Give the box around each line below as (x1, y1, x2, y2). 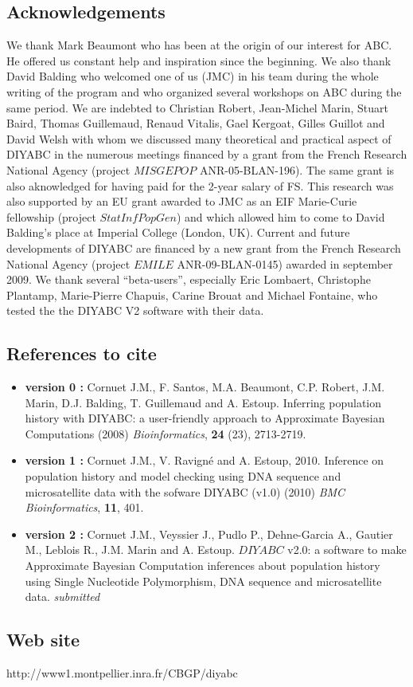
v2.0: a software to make (287, 541, 407, 558)
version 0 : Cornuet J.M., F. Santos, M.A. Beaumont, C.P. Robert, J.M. (25, 379, 385, 395)
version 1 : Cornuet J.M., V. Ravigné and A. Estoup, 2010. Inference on (25, 452, 384, 469)
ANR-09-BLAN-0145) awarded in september (177, 255, 393, 272)
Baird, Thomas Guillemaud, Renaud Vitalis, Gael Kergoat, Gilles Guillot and (6, 115, 385, 132)
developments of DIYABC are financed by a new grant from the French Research (6, 239, 401, 256)
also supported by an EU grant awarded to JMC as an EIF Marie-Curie (6, 193, 357, 210)
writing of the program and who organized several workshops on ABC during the (6, 83, 402, 100)
